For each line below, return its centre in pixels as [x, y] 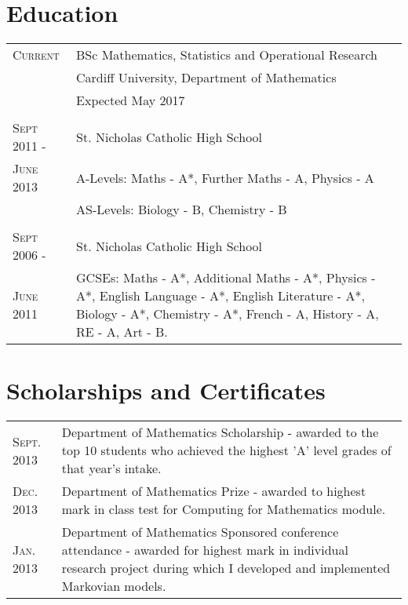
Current [36, 55]
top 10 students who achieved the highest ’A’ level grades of [226, 450]
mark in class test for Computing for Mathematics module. [224, 509]
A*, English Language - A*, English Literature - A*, [220, 296]
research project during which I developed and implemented [226, 568]
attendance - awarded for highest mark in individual [205, 550]
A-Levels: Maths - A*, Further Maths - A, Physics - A [225, 177]
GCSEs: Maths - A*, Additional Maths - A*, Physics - [226, 278]
